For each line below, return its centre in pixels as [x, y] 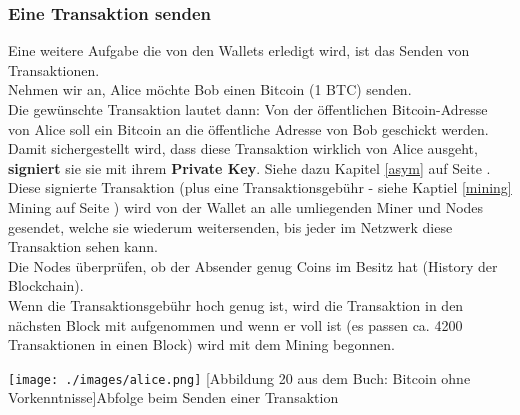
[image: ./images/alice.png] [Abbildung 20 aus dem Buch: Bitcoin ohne [239, 377]
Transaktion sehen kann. [83, 246]
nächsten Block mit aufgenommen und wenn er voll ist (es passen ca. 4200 [235, 324]
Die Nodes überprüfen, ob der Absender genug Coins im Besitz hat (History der [253, 265]
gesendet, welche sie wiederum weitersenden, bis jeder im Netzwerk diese [230, 226]
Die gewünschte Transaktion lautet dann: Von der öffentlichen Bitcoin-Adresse [248, 109]
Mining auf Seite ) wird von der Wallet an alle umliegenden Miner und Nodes [246, 206]
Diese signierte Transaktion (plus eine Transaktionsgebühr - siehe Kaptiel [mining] [260, 187]
